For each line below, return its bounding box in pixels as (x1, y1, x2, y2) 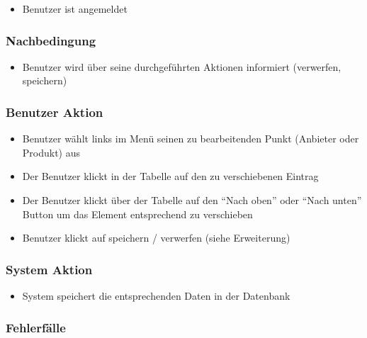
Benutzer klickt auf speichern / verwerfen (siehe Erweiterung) (22, 230, 290, 245)
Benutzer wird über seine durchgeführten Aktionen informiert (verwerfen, (22, 59, 341, 74)
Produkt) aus (22, 145, 81, 159)
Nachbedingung (6, 31, 96, 49)
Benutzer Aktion (6, 103, 103, 120)
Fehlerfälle (6, 318, 66, 336)
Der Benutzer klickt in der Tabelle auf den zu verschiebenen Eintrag (22, 169, 319, 184)
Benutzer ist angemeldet (22, 1, 128, 16)
